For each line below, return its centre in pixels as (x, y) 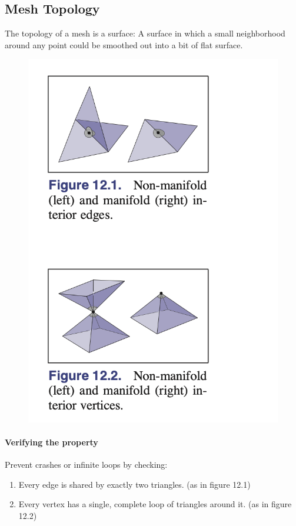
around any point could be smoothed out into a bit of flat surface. (124, 44)
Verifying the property (51, 442)
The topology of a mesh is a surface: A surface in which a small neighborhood (145, 33)
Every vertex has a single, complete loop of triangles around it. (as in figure (155, 504)
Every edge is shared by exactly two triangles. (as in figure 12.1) (134, 484)
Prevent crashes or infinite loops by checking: (86, 464)
